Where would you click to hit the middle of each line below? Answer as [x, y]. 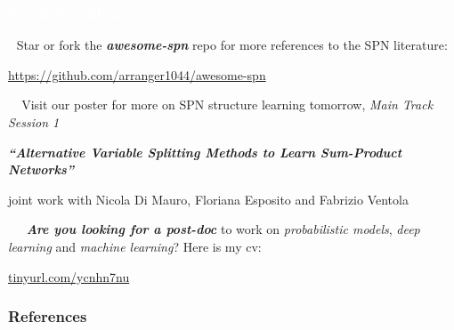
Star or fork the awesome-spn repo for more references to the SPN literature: [232, 45]
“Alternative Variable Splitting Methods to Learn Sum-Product [205, 152]
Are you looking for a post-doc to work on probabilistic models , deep [223, 229]
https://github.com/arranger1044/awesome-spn [137, 74]
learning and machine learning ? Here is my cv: [135, 246]
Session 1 [34, 122]
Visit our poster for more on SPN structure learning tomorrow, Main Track [227, 105]
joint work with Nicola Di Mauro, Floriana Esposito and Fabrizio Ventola [208, 199]
